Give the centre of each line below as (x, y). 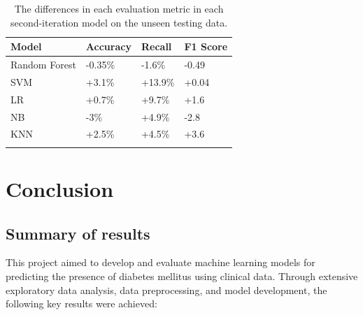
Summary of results (78, 233)
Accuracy (108, 46)
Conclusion (60, 188)
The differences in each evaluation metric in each (119, 8)
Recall (156, 46)
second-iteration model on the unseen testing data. (119, 22)
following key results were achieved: (81, 303)
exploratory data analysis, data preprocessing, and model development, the (166, 290)
